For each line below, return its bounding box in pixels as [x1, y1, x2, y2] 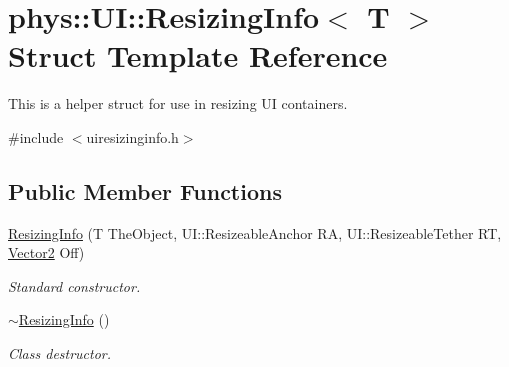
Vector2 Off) [8, 242, 85, 263]
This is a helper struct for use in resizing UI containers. [8, 93, 348, 114]
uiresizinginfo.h [86, 126, 179, 147]
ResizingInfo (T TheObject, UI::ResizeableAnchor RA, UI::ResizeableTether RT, [8, 222, 502, 243]
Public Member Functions [8, 175, 282, 206]
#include [8, 126, 64, 147]
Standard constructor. [8, 275, 141, 296]
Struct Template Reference [8, 35, 388, 76]
